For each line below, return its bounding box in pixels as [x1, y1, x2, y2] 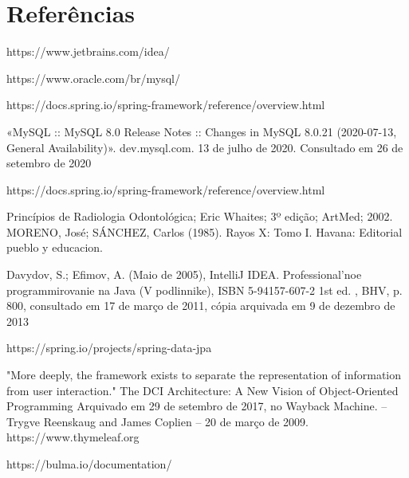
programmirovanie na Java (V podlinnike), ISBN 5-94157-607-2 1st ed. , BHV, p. [6, 281, 403, 298]
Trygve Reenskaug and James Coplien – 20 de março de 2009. [6, 413, 309, 429]
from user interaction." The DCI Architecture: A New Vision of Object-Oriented [6, 382, 399, 398]
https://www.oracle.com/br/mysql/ [6, 69, 181, 86]
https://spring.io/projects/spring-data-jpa [6, 339, 212, 356]
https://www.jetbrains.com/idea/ [6, 43, 170, 60]
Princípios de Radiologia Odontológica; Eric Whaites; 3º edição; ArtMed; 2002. [6, 208, 393, 225]
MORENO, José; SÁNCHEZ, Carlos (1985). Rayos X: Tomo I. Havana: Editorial [6, 223, 403, 240]
